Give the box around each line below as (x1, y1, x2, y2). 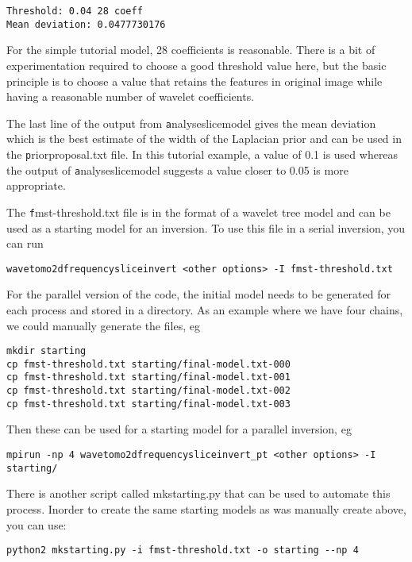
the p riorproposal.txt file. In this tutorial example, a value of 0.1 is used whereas (6, 145, 399, 162)
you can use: (6, 516, 67, 533)
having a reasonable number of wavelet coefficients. (6, 88, 255, 105)
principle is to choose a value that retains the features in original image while (6, 72, 383, 89)
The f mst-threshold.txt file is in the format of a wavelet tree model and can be (6, 203, 391, 220)
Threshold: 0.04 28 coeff (6, 6, 143, 17)
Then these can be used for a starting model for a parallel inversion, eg (6, 421, 352, 437)
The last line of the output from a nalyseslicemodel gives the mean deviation (6, 114, 376, 131)
